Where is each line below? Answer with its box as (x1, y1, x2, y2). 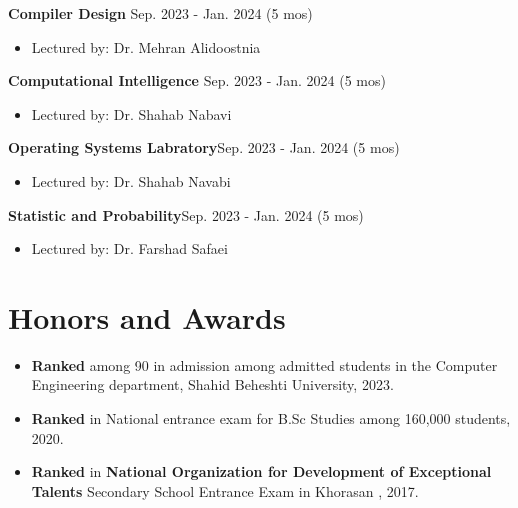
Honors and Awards (8, 296, 286, 337)
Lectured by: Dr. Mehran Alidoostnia (31, 36, 261, 57)
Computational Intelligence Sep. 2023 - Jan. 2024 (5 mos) (8, 70, 386, 91)
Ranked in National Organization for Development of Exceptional (31, 461, 492, 482)
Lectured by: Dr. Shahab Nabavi (31, 103, 232, 124)
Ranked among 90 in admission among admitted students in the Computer (31, 354, 498, 375)
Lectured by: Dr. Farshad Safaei (31, 238, 228, 259)
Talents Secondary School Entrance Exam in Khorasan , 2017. (31, 480, 419, 501)
